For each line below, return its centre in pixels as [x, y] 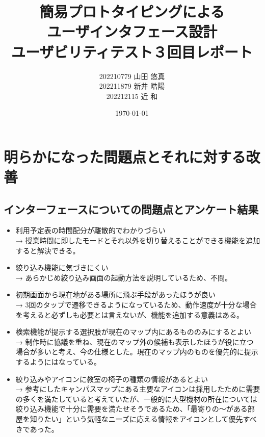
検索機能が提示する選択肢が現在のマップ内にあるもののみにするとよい [133, 332]
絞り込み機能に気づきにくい [62, 267]
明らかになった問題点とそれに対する [125, 156]
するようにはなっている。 [58, 361]
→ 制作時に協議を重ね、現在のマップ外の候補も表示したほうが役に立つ [135, 341]
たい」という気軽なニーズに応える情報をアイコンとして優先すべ [150, 418]
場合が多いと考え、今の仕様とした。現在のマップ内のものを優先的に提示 [137, 352]
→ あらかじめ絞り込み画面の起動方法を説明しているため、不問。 [124, 277]
